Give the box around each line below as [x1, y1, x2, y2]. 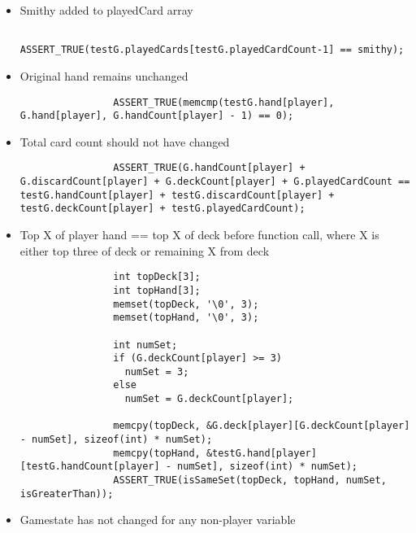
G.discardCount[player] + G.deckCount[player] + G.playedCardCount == [19, 176, 410, 188]
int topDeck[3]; [113, 271, 201, 283]
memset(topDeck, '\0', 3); [113, 298, 259, 310]
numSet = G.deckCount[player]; [124, 393, 294, 405]
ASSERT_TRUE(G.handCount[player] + [113, 162, 305, 174]
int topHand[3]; [113, 284, 201, 296]
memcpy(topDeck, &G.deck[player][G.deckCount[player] [113, 420, 410, 432]
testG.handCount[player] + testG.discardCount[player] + [19, 189, 335, 201]
